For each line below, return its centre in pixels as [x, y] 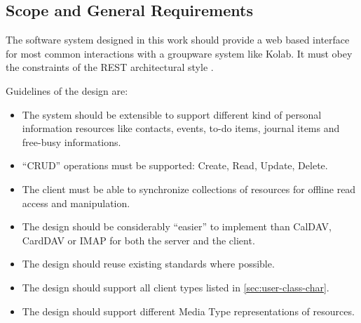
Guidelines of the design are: [67, 90]
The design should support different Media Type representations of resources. [188, 311]
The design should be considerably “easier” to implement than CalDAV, [177, 226]
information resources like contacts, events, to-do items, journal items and [181, 128]
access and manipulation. [76, 203]
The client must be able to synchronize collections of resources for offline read [189, 189]
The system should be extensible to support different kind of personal [172, 114]
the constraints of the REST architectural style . [110, 67]
